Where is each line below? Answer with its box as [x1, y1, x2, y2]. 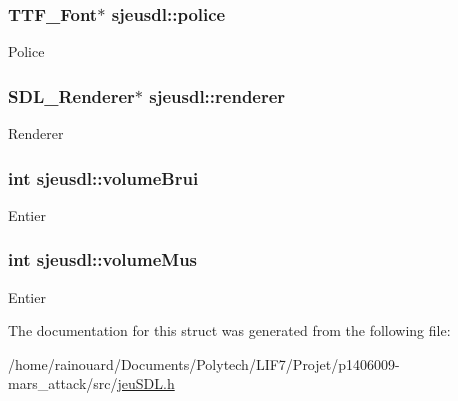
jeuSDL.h [117, 373, 175, 394]
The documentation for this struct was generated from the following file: [8, 320, 451, 341]
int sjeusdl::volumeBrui [8, 165, 199, 190]
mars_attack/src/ [8, 373, 118, 394]
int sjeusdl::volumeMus [8, 247, 198, 272]
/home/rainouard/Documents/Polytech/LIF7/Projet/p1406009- [8, 353, 400, 374]
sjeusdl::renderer [149, 83, 286, 108]
